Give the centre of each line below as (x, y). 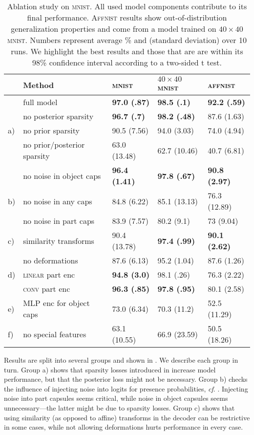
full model (40, 102)
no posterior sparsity (58, 116)
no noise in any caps (58, 201)
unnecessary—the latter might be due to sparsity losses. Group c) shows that (119, 407)
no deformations (51, 260)
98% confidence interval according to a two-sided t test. (127, 62)
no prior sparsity (52, 130)
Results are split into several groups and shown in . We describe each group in (121, 360)
